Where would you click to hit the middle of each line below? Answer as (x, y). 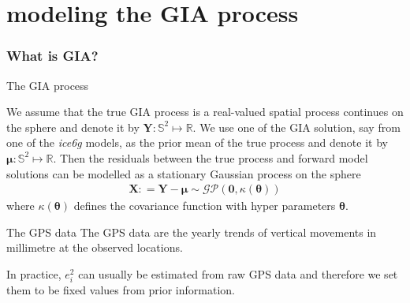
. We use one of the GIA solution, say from (296, 127)
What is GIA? (52, 56)
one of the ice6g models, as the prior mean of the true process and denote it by (197, 142)
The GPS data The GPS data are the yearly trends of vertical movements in (192, 232)
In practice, (34, 273)
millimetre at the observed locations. (95, 247)
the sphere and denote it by (73, 127)
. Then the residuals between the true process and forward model (211, 157)
